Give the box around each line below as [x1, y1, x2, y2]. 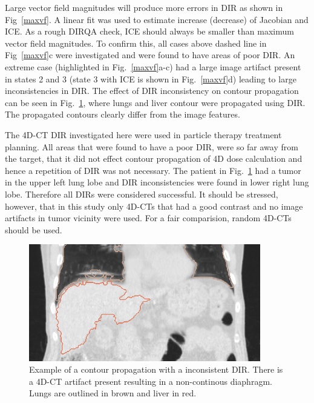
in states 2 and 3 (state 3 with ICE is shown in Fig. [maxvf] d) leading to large [5, 72, 296, 85]
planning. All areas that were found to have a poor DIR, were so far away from [5, 140, 298, 153]
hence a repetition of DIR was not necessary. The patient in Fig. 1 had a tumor [5, 164, 301, 176]
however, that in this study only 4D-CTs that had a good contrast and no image [5, 199, 303, 212]
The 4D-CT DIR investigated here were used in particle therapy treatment [5, 128, 282, 141]
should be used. [5, 223, 62, 236]
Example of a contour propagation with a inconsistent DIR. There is [29, 363, 283, 376]
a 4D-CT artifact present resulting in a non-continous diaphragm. [29, 375, 272, 387]
